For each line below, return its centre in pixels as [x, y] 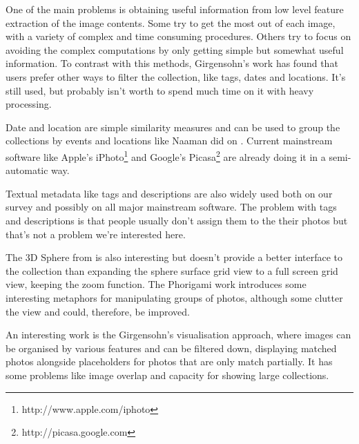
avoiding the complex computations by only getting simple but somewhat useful [175, 49]
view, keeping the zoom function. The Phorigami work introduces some [156, 284]
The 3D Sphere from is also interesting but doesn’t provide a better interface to [174, 257]
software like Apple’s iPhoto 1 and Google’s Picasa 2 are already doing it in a [166, 155]
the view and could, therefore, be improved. [98, 311]
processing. [29, 104]
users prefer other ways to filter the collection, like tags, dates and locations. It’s [176, 76]
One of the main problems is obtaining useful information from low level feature [175, 9]
